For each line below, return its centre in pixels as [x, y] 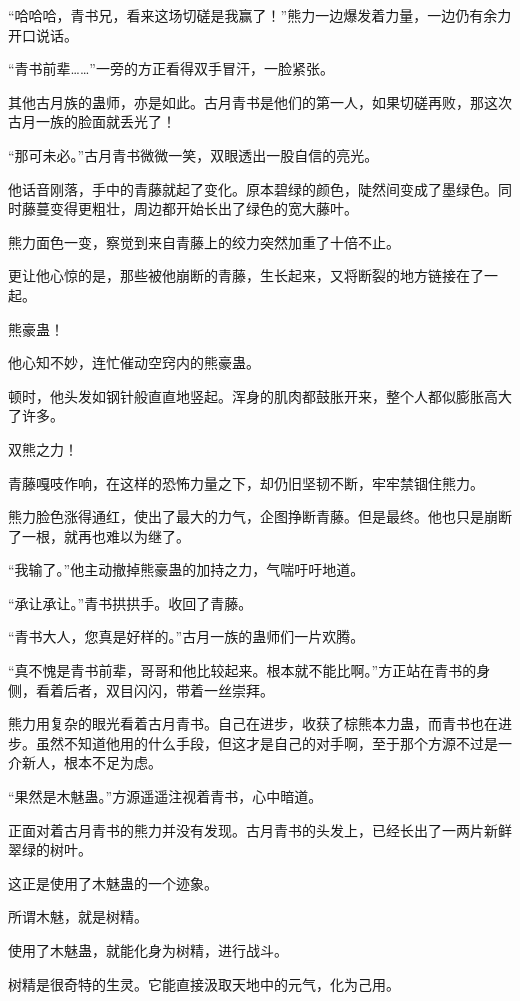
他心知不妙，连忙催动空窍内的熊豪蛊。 [134, 362]
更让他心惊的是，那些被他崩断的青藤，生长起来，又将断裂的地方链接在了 [246, 275]
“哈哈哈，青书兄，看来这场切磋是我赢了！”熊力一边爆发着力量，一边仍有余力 [260, 15]
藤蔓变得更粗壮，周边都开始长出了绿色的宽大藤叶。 [189, 208]
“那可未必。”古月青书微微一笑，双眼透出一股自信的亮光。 [193, 154]
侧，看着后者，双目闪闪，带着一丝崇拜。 [141, 689]
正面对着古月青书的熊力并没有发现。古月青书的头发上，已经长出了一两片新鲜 [260, 829]
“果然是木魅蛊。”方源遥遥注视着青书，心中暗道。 [165, 796]
